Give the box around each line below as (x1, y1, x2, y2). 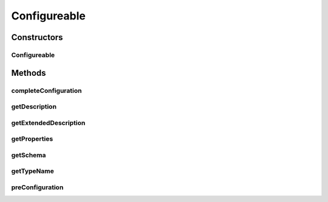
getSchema (11, 150, 46, 159)
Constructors (11, 32, 63, 42)
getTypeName (11, 167, 54, 175)
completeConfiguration (11, 86, 82, 95)
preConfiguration (11, 183, 64, 191)
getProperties (11, 135, 53, 143)
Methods (11, 67, 46, 78)
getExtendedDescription (11, 118, 86, 127)
